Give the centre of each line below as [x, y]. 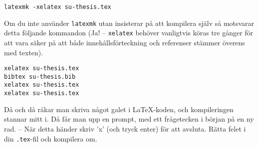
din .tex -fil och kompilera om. [51, 138]
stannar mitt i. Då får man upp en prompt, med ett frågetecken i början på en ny [129, 119]
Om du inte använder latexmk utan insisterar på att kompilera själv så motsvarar [129, 23]
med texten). [24, 52]
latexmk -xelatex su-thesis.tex [58, 7]
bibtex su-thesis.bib [40, 76]
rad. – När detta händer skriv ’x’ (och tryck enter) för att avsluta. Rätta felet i [125, 128]
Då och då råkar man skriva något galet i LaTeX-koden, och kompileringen [119, 109]
